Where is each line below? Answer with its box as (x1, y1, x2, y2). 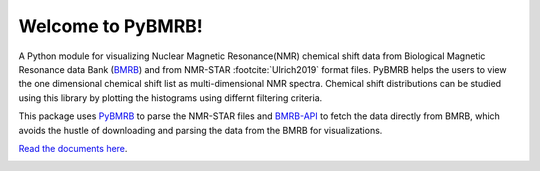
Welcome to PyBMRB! (18, 15, 204, 37)
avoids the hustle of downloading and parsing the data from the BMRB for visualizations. (18, 124, 383, 136)
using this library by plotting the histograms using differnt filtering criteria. (18, 91, 323, 104)
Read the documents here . (18, 142, 128, 154)
